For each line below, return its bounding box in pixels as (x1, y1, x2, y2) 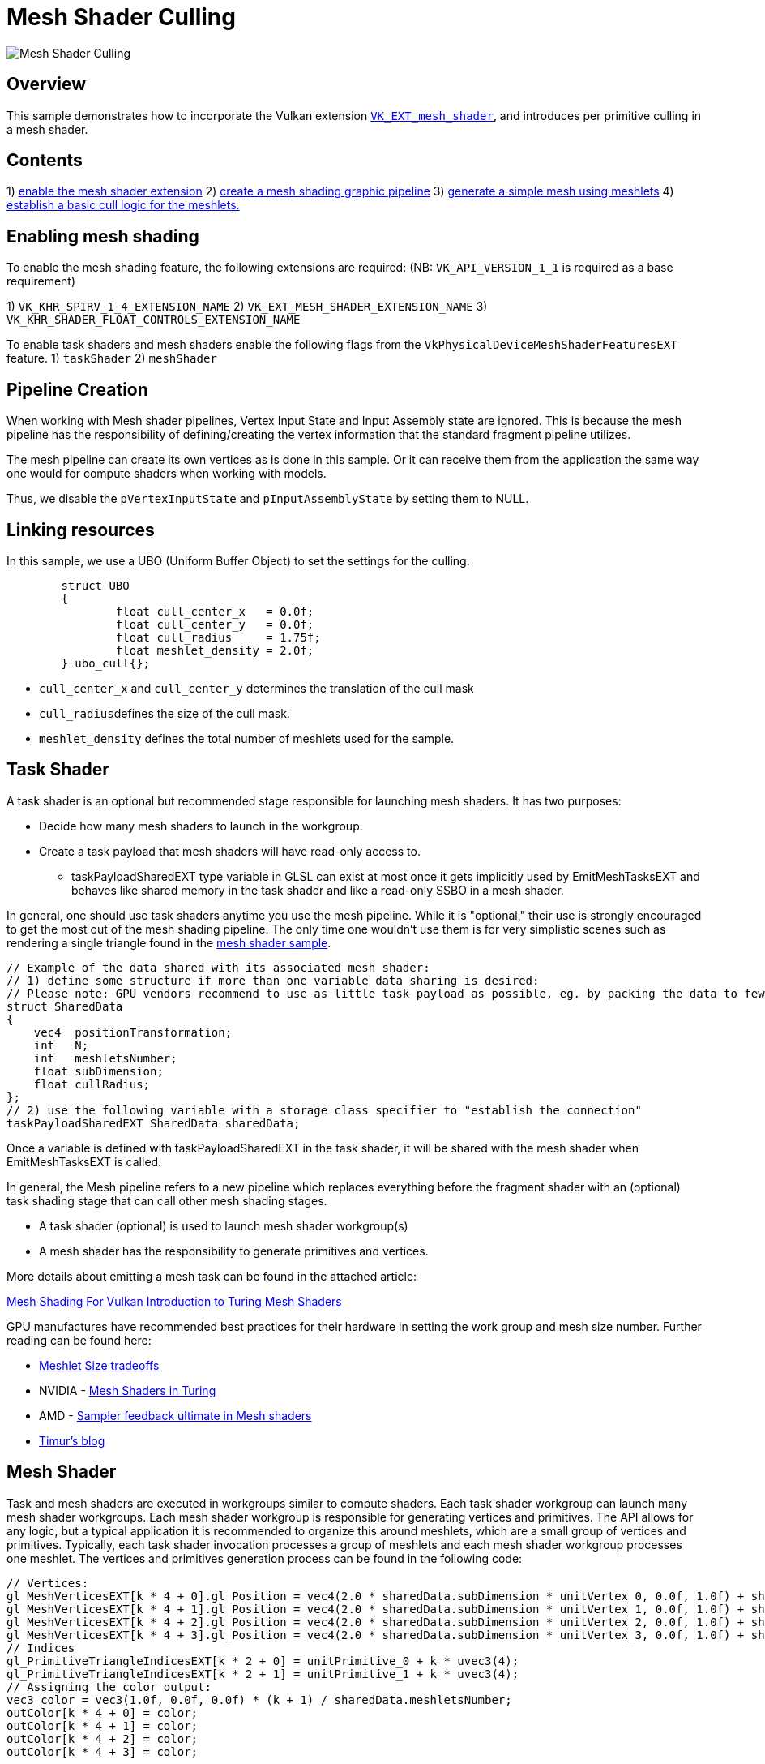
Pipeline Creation (6, 379, 148, 400)
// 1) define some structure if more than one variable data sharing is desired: (6, 973, 540, 987)
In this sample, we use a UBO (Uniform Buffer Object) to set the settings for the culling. (6, 553, 470, 568)
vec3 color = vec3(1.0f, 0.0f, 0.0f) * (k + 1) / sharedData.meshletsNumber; (6, 1693, 512, 1706)
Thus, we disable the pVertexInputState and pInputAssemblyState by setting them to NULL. (6, 491, 529, 506)
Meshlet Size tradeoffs (39, 1358, 160, 1372)
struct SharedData (6, 999, 123, 1013)
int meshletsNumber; (33, 1051, 177, 1065)
